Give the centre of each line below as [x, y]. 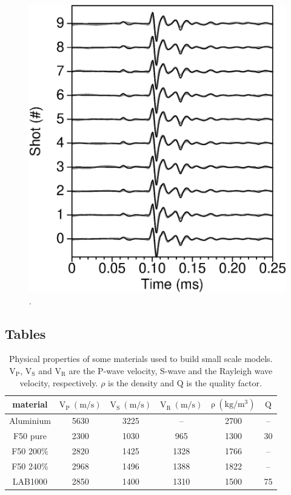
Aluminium [30, 421]
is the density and [141, 382]
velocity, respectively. [59, 382]
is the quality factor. [224, 382]
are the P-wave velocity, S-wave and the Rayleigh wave [171, 370]
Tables [25, 333]
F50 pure [30, 436]
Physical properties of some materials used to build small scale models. [141, 359]
